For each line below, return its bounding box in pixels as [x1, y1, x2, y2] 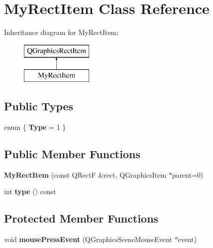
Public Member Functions [4, 146, 140, 162]
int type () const [4, 186, 56, 197]
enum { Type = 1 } [4, 122, 66, 132]
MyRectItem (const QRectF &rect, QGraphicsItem [4, 169, 167, 180]
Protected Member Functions [4, 211, 159, 226]
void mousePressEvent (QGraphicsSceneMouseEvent [4, 234, 172, 245]
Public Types [4, 98, 74, 114]
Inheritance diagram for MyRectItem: [4, 27, 119, 37]
